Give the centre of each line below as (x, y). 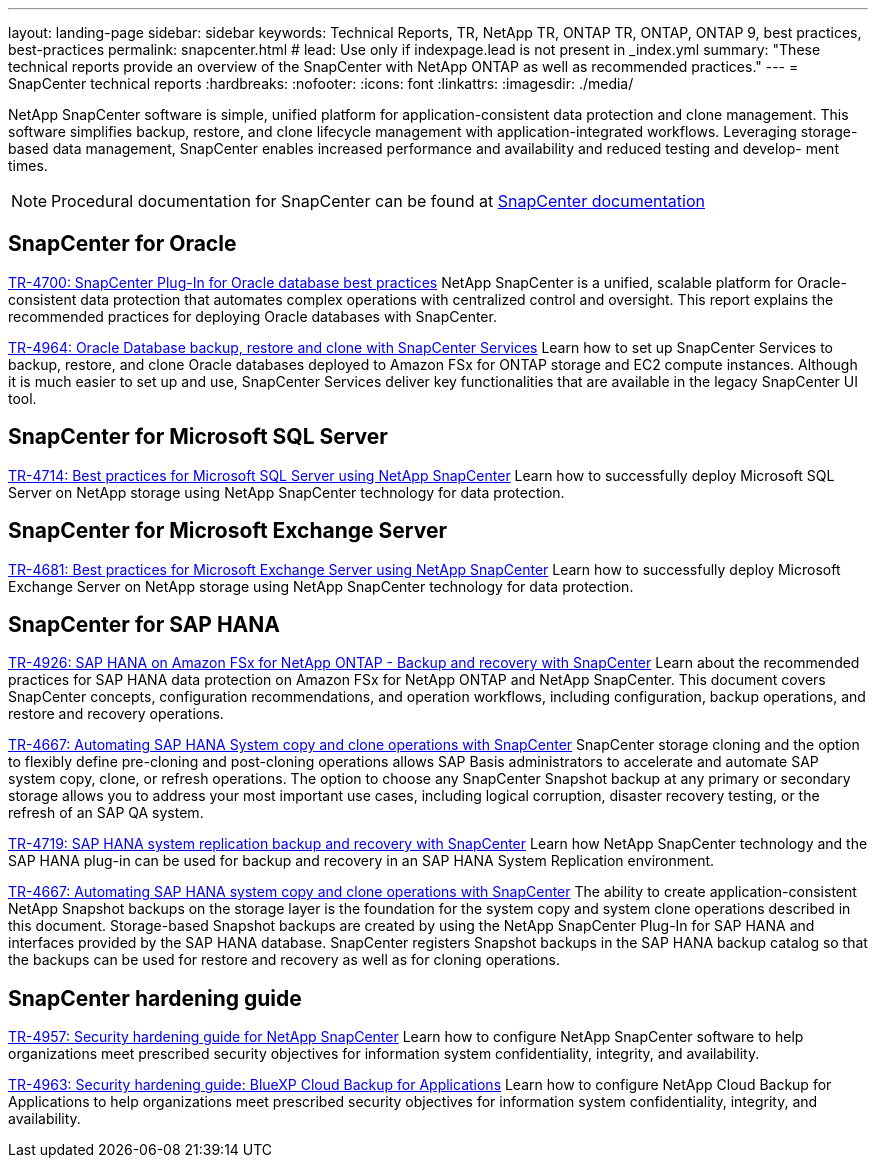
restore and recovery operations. (116, 714)
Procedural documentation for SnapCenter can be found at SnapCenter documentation (378, 201)
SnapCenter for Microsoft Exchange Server (227, 531)
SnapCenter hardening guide (155, 998)
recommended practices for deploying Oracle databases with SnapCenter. (252, 316)
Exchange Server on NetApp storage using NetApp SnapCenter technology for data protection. (321, 586)
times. (28, 165)
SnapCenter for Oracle (122, 244)
